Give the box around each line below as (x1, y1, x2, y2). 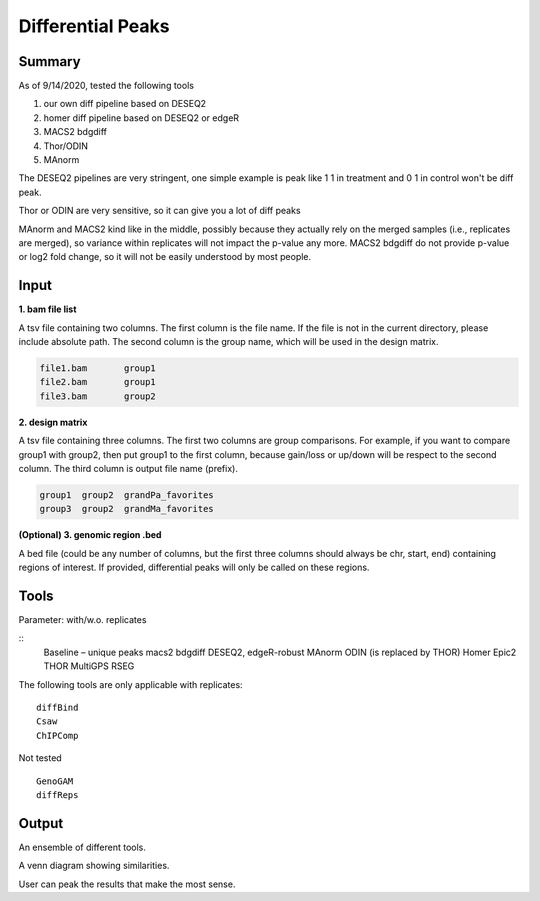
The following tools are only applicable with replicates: (18, 678, 244, 690)
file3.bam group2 (39, 390, 157, 402)
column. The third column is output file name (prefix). (18, 462, 239, 474)
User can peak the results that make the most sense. (18, 878, 236, 890)
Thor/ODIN (43, 140, 89, 152)
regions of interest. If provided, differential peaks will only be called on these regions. (18, 561, 370, 574)
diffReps (36, 789, 79, 800)
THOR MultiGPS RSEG (43, 660, 135, 672)
